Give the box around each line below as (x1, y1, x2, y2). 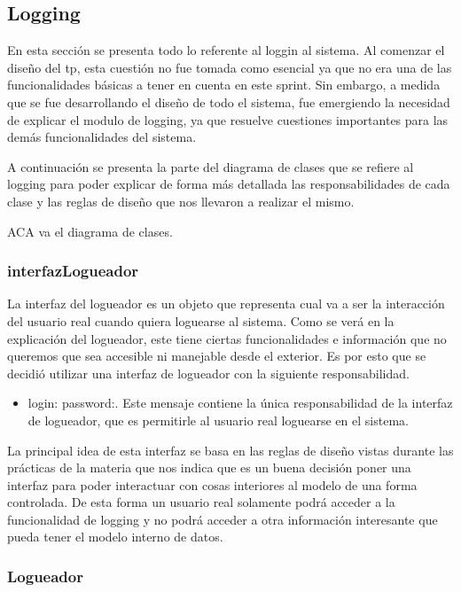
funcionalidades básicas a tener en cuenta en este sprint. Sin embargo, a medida (7, 75, 441, 94)
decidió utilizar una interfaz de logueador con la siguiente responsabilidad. (7, 363, 410, 382)
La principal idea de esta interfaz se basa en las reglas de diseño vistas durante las (7, 440, 454, 459)
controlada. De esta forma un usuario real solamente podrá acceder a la (7, 493, 395, 511)
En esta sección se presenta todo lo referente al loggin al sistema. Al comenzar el (7, 41, 445, 59)
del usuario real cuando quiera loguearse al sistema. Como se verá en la (7, 311, 395, 330)
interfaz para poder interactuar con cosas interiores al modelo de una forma (7, 475, 418, 494)
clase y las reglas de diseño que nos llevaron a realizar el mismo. (7, 191, 355, 210)
